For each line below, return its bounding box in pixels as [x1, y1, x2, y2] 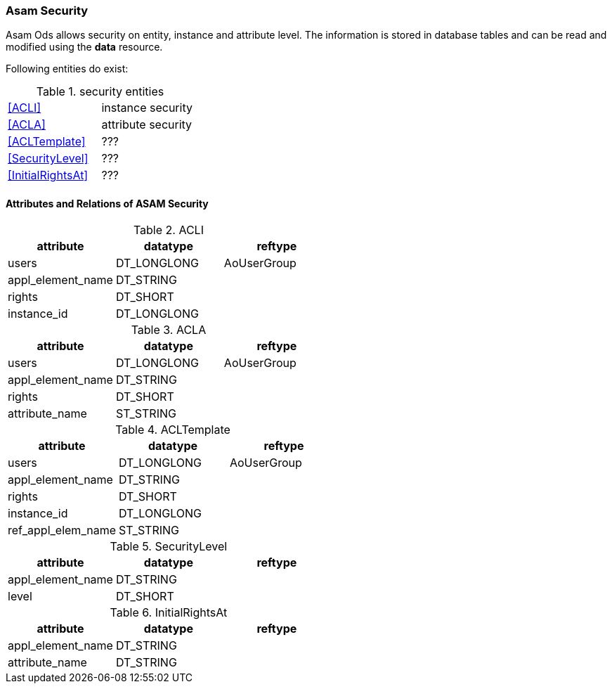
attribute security [101, 117, 193, 132]
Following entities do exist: [6, 63, 129, 75]
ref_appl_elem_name [8, 522, 116, 537]
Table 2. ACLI [133, 222, 204, 237]
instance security [101, 101, 193, 115]
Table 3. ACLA [131, 322, 207, 337]
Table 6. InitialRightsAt [110, 605, 228, 619]
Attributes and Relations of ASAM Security [6, 197, 209, 210]
